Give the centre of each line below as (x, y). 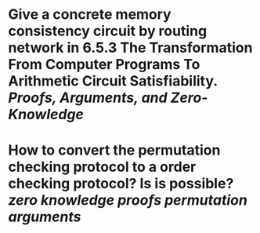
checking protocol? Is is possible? (121, 184)
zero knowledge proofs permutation (128, 200)
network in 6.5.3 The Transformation (130, 48)
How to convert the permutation (114, 150)
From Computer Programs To (104, 65)
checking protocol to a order (102, 167)
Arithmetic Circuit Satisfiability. (113, 81)
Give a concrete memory (90, 15)
